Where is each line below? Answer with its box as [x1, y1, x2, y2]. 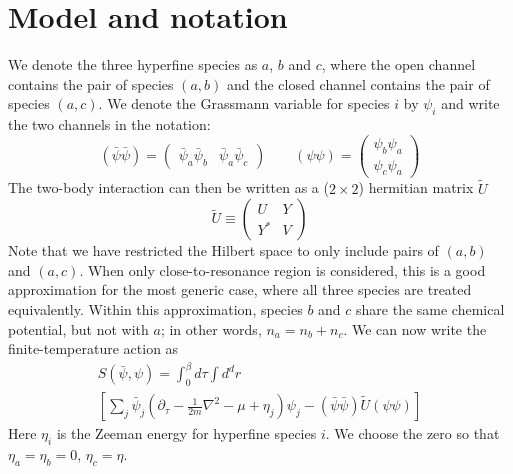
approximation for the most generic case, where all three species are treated [8, 279, 472, 300]
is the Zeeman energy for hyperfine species [56, 423, 317, 444]
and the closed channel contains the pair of [226, 73, 490, 94]
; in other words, [160, 318, 262, 339]
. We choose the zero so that [325, 423, 500, 444]
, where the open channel [321, 54, 476, 75]
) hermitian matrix [358, 177, 474, 198]
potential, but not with [8, 318, 149, 339]
